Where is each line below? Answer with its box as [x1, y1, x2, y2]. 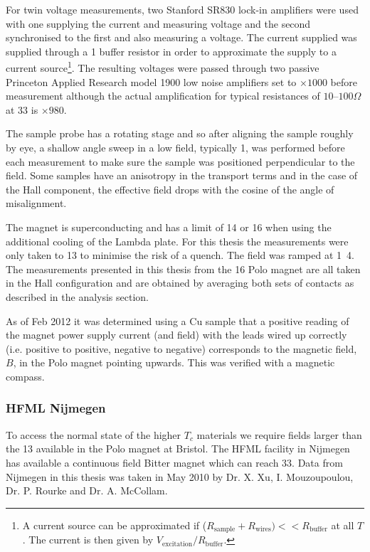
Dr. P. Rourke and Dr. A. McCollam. [6, 483, 168, 498]
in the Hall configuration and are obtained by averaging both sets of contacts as [6, 275, 354, 290]
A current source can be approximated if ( [22, 517, 207, 532]
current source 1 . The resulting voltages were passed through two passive [6, 58, 319, 75]
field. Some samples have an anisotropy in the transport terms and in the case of [6, 168, 358, 183]
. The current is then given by [22, 532, 154, 547]
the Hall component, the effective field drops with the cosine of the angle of [6, 181, 334, 196]
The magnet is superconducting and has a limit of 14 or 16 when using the [6, 219, 332, 234]
